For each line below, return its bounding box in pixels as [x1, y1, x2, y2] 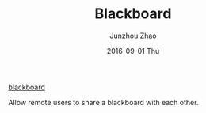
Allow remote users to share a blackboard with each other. [8, 97, 199, 107]
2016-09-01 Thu [106, 46, 160, 55]
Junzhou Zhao [109, 31, 157, 40]
